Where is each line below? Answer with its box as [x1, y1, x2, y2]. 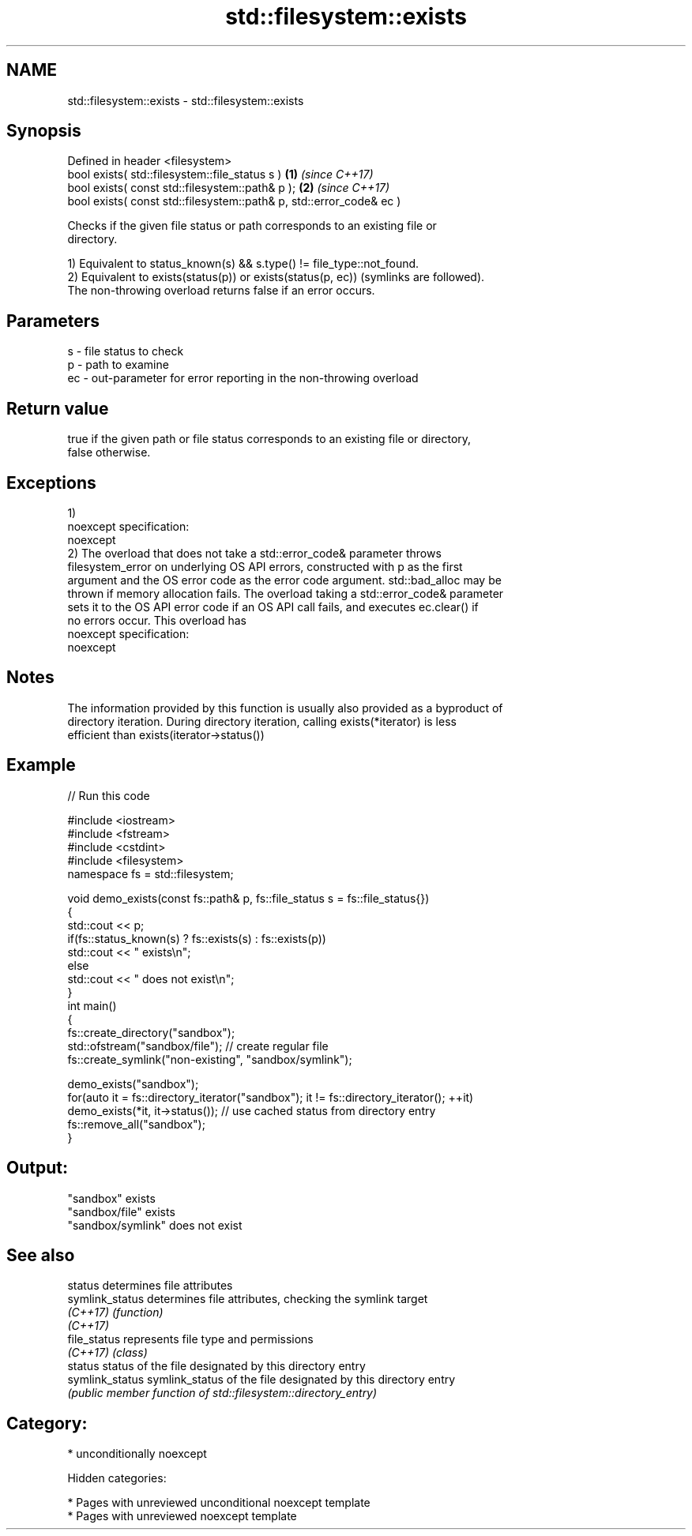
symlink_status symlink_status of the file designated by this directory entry [67, 1373, 456, 1387]
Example [6, 755, 76, 776]
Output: [6, 1158, 68, 1178]
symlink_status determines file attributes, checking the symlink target [67, 1292, 428, 1306]
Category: [6, 1413, 88, 1433]
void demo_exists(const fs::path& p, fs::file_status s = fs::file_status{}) [67, 891, 430, 905]
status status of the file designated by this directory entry [67, 1359, 366, 1373]
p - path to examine [67, 358, 169, 372]
